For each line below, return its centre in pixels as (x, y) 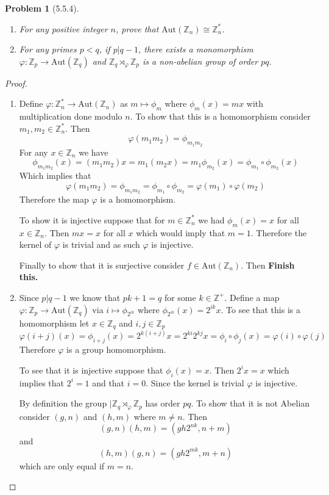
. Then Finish (268, 265)
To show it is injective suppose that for (92, 219)
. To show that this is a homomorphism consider (220, 116)
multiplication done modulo (71, 116)
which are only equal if (62, 465)
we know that (95, 297)
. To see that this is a (260, 309)
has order (163, 403)
